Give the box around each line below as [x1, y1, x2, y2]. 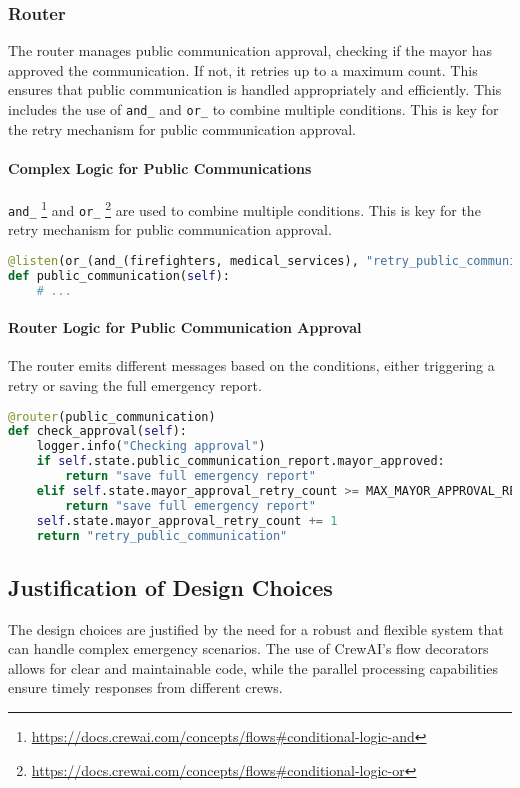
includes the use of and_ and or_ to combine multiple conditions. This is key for [8, 99, 499, 119]
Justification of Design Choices [8, 571, 333, 602]
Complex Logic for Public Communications [8, 157, 312, 178]
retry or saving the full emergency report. [8, 374, 262, 395]
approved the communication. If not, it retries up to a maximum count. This [8, 59, 478, 80]
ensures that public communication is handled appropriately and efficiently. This [8, 79, 502, 100]
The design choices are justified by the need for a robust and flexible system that [8, 618, 504, 639]
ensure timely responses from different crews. [8, 677, 283, 698]
